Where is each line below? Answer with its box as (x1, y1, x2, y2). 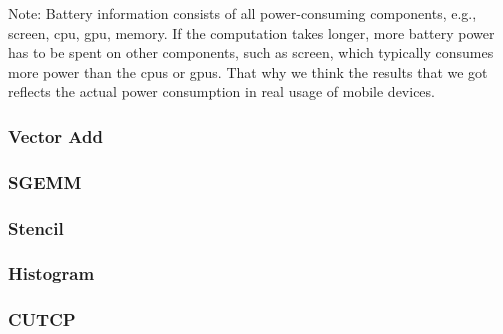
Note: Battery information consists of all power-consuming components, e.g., (8, 3, 477, 23)
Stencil (8, 215, 64, 240)
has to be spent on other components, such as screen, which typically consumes (8, 42, 494, 63)
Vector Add (8, 123, 103, 148)
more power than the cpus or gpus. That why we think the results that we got (8, 61, 488, 82)
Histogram (8, 261, 95, 286)
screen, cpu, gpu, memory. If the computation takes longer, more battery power (8, 22, 495, 43)
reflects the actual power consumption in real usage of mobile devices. (8, 81, 435, 102)
